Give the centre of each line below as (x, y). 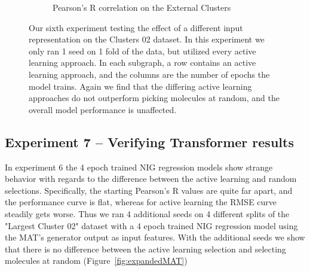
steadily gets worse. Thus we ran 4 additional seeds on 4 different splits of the (147, 213)
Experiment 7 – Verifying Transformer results (149, 141)
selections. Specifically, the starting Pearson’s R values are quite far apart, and (149, 190)
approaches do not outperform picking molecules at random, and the (154, 98)
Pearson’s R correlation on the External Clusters (142, 7)
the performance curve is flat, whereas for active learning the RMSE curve (141, 202)
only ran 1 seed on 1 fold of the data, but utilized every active (142, 51)
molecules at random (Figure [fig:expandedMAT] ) (96, 261)
